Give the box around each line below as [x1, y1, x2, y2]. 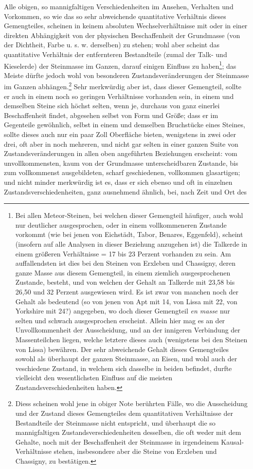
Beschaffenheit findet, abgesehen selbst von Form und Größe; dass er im [4, 110, 218, 120]
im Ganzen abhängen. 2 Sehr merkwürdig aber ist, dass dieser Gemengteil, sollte [4, 80, 242, 92]
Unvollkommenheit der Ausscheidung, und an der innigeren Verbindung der [15, 325, 240, 335]
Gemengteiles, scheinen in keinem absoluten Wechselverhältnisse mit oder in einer [4, 20, 248, 31]
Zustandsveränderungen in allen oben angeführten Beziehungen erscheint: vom [4, 148, 237, 158]
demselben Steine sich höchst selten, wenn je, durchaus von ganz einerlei [4, 100, 220, 111]
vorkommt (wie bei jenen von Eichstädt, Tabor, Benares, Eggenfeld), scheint [15, 229, 243, 239]
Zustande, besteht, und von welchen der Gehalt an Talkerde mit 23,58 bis [15, 277, 235, 287]
